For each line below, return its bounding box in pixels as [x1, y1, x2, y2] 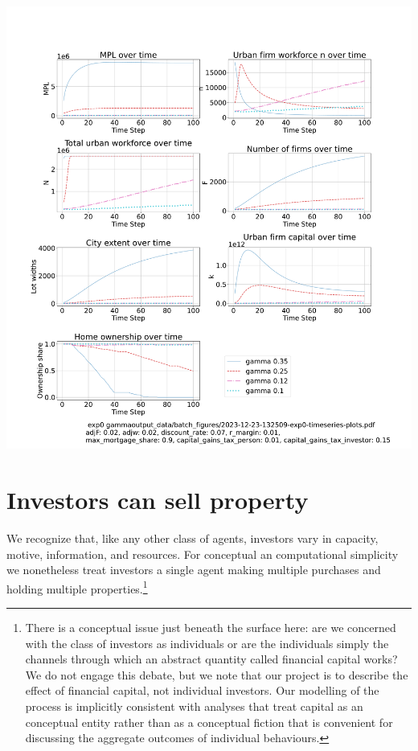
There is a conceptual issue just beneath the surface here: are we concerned [25, 618, 396, 635]
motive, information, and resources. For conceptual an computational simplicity [6, 545, 399, 562]
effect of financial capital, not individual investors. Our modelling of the [25, 682, 379, 699]
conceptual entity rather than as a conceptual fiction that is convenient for [25, 713, 393, 730]
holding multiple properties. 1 [6, 577, 148, 597]
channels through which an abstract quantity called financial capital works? [25, 650, 398, 667]
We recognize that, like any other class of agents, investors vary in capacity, [6, 529, 379, 546]
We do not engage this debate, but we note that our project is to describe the [25, 666, 408, 683]
